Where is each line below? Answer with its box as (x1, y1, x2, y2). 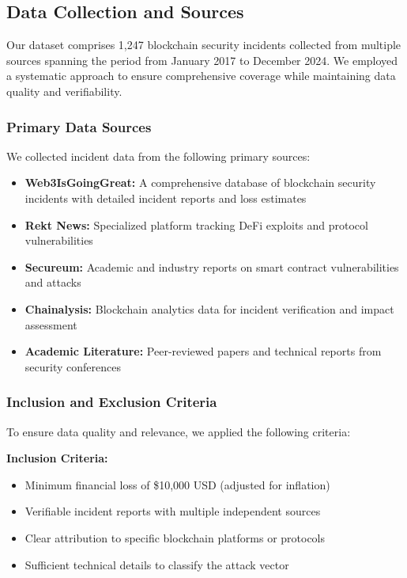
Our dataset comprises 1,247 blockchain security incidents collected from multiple (6, 36, 401, 53)
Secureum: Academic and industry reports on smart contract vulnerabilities (24, 258, 399, 275)
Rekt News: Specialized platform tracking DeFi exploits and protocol (24, 216, 368, 233)
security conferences (24, 358, 121, 375)
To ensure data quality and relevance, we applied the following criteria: (6, 423, 351, 439)
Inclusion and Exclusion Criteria (6, 392, 217, 412)
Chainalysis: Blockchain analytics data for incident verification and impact (24, 300, 394, 317)
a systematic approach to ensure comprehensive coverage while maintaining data (6, 67, 396, 84)
